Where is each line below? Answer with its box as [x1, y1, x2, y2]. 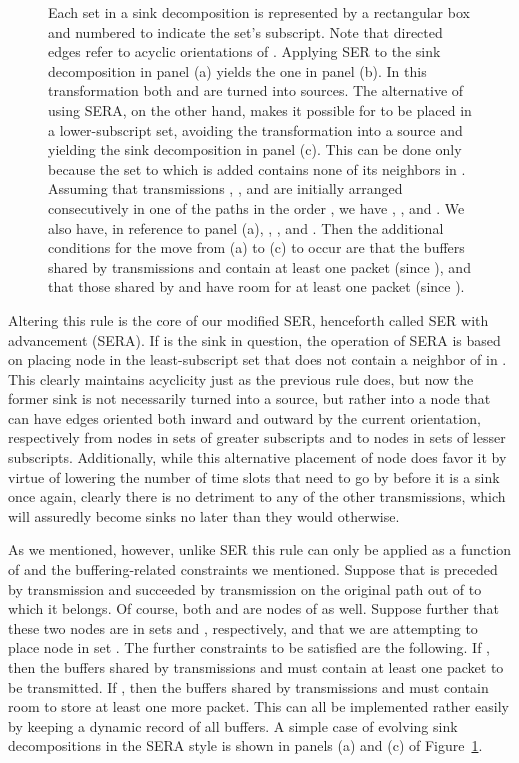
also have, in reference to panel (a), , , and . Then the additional [48, 217, 444, 238]
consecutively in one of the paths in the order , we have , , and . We [48, 197, 465, 218]
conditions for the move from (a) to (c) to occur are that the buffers [48, 237, 465, 258]
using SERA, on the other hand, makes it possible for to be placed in [48, 99, 472, 120]
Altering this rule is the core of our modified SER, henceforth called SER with [8, 309, 489, 330]
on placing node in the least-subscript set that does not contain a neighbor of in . [8, 349, 507, 370]
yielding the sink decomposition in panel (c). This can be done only [48, 139, 462, 160]
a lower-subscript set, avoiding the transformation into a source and [48, 119, 463, 140]
